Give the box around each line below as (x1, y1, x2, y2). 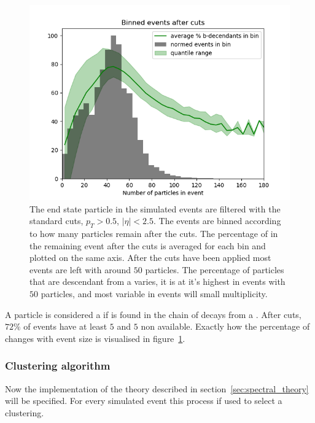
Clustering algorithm (5, 358, 111, 373)
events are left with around (29, 263, 131, 276)
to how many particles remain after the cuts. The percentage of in (29, 227, 278, 239)
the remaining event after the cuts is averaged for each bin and (29, 239, 266, 252)
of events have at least (23, 320, 107, 333)
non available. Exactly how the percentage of (141, 320, 310, 333)
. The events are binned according (153, 214, 281, 227)
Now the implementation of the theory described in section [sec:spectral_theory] (5, 382, 309, 395)
